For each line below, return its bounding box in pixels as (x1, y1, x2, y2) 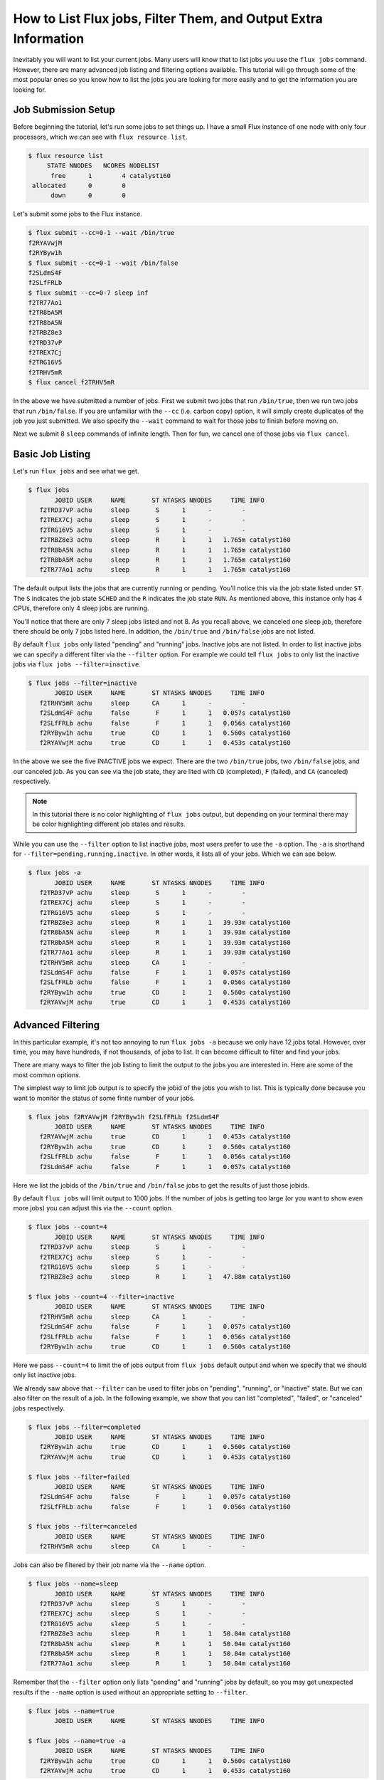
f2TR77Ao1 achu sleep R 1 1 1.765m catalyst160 (39, 566, 291, 574)
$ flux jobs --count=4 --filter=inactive (28, 1293, 175, 1301)
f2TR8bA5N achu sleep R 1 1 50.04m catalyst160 (39, 1640, 291, 1648)
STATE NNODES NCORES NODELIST (46, 162, 160, 170)
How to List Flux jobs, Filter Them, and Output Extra (13, 11, 324, 26)
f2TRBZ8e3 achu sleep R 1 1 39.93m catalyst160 (39, 918, 291, 927)
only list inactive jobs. (13, 1371, 77, 1379)
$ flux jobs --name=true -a (28, 1737, 126, 1744)
